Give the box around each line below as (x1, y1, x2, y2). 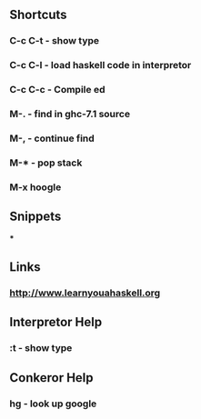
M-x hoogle (9, 181, 62, 194)
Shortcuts (9, 7, 67, 23)
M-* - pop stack (9, 156, 83, 169)
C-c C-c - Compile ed (9, 84, 106, 96)
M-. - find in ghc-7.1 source (9, 108, 130, 121)
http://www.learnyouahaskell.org (9, 286, 161, 299)
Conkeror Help (9, 370, 94, 385)
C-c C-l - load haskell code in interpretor (9, 59, 192, 72)
